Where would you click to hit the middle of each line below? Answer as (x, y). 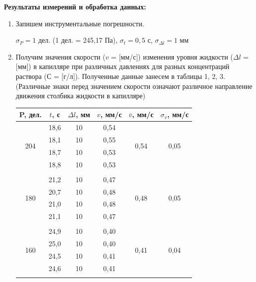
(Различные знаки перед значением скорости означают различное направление (134, 86)
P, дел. (30, 114)
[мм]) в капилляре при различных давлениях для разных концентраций (123, 66)
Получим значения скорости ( (61, 56)
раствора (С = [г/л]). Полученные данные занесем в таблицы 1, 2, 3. (120, 76)
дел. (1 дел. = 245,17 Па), (78, 40)
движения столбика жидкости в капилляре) (81, 96)
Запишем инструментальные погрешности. (80, 23)
